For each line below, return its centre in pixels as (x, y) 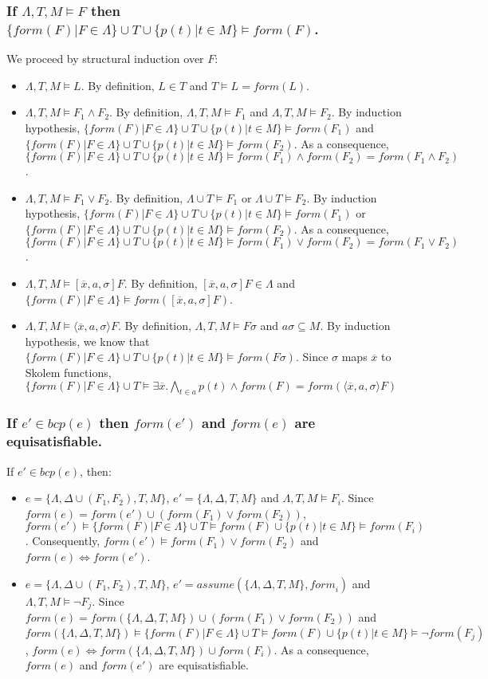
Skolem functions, (68, 373)
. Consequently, (63, 541)
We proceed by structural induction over (105, 59)
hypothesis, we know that (87, 341)
